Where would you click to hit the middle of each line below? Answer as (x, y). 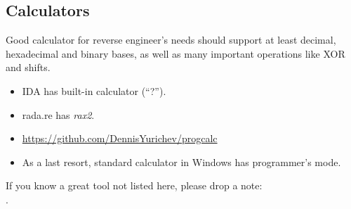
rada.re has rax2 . (58, 114)
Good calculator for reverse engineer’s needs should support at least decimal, (171, 40)
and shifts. (28, 67)
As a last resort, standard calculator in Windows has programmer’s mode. (181, 161)
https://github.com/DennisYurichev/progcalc (120, 138)
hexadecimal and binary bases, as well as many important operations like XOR (175, 53)
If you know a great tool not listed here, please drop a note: (134, 185)
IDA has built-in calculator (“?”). (94, 90)
